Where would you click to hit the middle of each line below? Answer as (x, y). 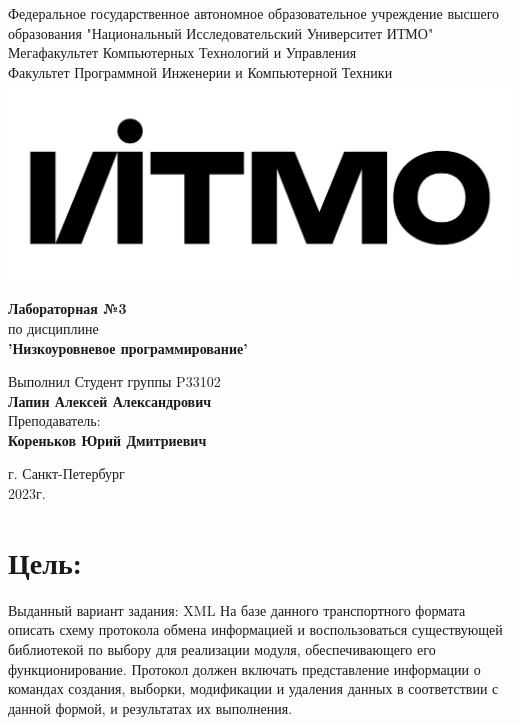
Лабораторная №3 (67, 308)
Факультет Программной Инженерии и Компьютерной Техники (200, 71)
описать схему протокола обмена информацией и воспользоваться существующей (255, 629)
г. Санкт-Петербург (66, 473)
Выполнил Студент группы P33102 (114, 381)
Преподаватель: (54, 420)
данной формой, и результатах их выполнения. (150, 707)
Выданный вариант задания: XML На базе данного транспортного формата (237, 609)
